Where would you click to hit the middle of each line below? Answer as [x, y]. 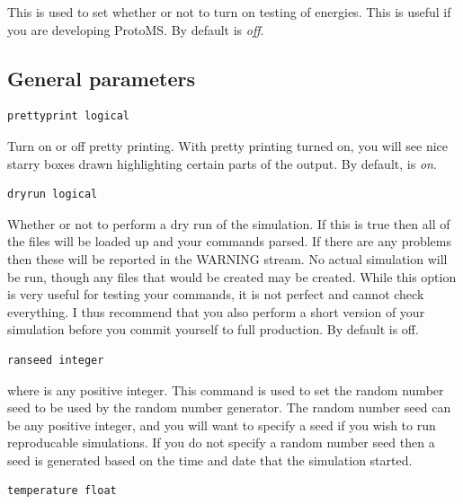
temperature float [62, 491]
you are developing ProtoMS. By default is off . [136, 29]
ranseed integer [56, 360]
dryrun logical [53, 195]
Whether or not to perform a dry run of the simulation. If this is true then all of [229, 223]
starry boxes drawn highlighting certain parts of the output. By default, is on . [222, 163]
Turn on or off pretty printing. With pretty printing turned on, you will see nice [228, 145]
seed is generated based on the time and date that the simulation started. [210, 460]
